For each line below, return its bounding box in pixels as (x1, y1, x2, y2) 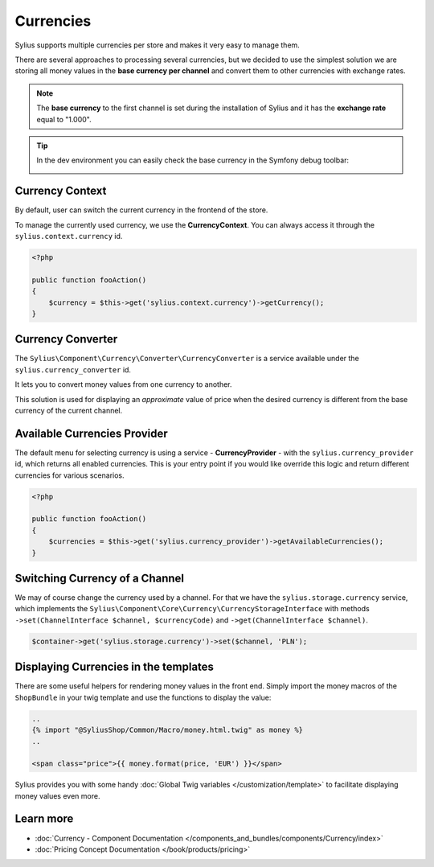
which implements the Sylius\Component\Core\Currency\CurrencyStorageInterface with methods (14, 604, 370, 614)
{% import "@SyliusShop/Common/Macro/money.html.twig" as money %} (31, 725, 304, 735)
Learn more (14, 812, 74, 826)
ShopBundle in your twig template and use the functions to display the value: (14, 692, 272, 702)
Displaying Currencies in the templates (14, 660, 215, 674)
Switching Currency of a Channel (14, 572, 185, 585)
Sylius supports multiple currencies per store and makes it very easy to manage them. (14, 40, 301, 50)
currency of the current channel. (14, 405, 123, 415)
